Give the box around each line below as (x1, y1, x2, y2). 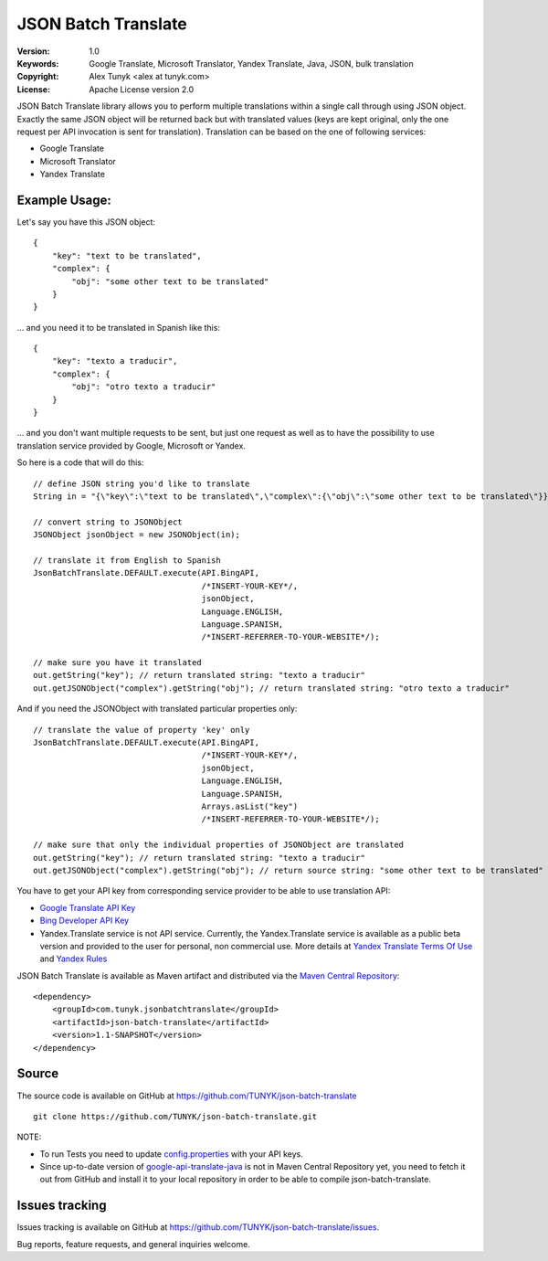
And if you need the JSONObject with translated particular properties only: (16, 704, 298, 715)
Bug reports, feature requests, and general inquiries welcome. (16, 1238, 250, 1249)
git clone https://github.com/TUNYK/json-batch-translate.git (33, 1111, 318, 1121)
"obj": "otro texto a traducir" (71, 382, 216, 392)
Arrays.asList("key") (201, 800, 299, 811)
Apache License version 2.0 (89, 83, 195, 95)
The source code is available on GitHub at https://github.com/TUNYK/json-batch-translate (16, 1090, 357, 1101)
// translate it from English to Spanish (33, 555, 221, 566)
